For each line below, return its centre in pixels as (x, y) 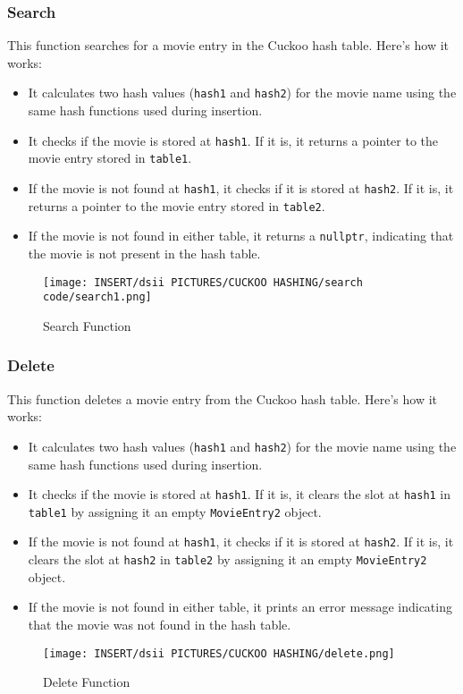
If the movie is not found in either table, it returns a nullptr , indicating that (241, 236)
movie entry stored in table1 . (110, 158)
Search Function (87, 325)
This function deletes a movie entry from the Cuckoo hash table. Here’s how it (223, 398)
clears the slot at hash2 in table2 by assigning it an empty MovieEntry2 (227, 559)
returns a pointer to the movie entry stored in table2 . (177, 205)
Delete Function (87, 682)
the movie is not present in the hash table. (144, 253)
